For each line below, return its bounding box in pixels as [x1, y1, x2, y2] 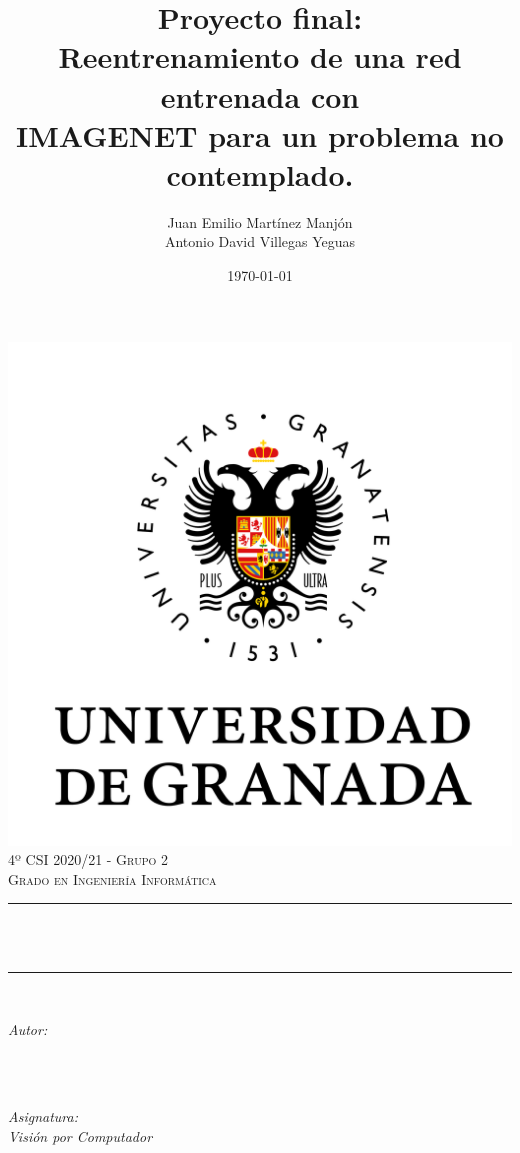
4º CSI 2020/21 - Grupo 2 [8, 849, 168, 870]
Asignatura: [8, 1106, 78, 1126]
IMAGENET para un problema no [16, 114, 504, 155]
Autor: [8, 1019, 48, 1040]
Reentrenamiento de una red [58, 36, 462, 77]
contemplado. [166, 153, 354, 194]
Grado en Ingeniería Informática [8, 868, 217, 889]
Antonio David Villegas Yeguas [164, 231, 356, 252]
